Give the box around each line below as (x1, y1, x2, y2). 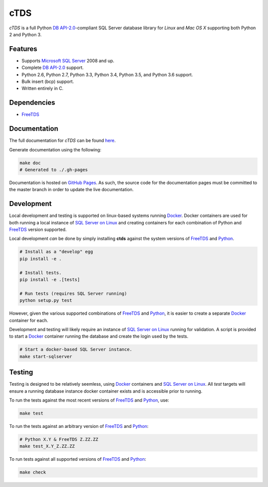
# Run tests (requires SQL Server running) (19, 290, 128, 296)
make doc (19, 160, 41, 166)
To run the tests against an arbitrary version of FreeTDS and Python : (9, 423, 149, 429)
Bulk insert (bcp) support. (21, 78, 74, 84)
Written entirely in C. (21, 85, 64, 91)
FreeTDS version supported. (9, 226, 67, 233)
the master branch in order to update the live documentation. (9, 187, 134, 193)
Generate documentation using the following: (9, 146, 102, 152)
